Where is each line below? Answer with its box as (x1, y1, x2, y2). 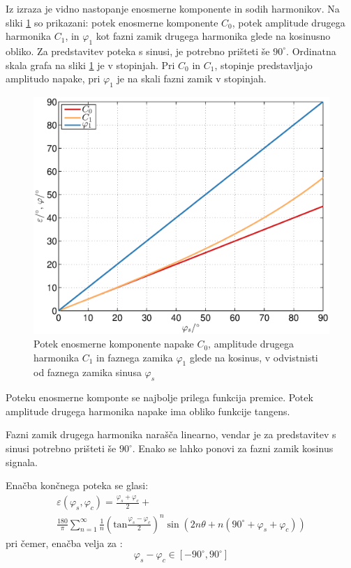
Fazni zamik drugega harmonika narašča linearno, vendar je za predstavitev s (6, 427, 336, 442)
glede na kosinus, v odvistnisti (189, 350, 318, 364)
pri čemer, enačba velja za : (6, 535, 123, 550)
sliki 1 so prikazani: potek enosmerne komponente (6, 15, 218, 29)
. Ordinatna (286, 43, 336, 58)
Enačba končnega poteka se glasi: (6, 478, 149, 493)
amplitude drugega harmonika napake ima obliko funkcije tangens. (6, 403, 290, 418)
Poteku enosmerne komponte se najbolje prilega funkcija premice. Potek (6, 390, 313, 405)
